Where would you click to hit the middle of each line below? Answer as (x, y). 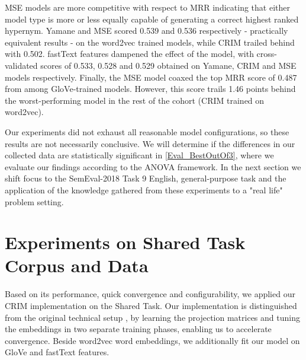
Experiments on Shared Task (125, 242)
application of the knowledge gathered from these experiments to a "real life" (144, 189)
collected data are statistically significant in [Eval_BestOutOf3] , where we (139, 155)
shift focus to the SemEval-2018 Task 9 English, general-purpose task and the (146, 178)
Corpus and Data (77, 265)
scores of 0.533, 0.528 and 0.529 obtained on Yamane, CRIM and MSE (168, 65)
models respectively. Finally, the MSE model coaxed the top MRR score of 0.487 (151, 77)
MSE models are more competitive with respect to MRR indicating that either (147, 7)
